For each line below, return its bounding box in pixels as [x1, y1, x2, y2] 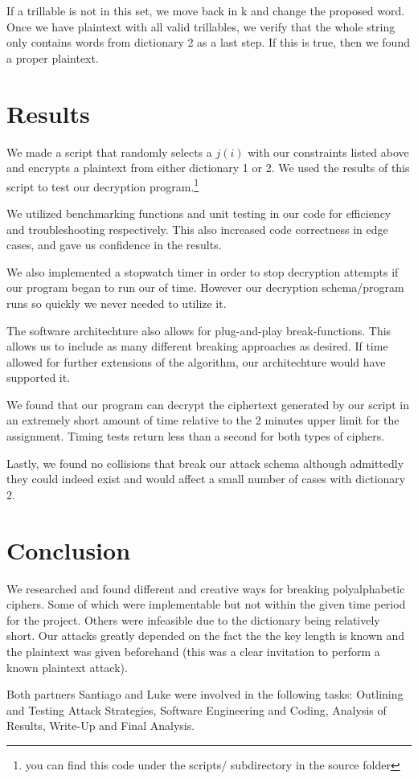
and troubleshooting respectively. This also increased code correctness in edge [6, 220, 388, 237]
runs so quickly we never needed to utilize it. [6, 294, 227, 311]
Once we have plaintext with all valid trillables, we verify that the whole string [6, 18, 395, 35]
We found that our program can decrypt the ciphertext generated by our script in [6, 396, 409, 412]
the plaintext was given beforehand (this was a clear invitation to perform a [6, 642, 380, 659]
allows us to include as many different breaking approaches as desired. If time [6, 338, 388, 355]
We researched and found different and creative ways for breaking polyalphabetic [6, 580, 405, 597]
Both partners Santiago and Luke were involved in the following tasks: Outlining [6, 686, 404, 703]
